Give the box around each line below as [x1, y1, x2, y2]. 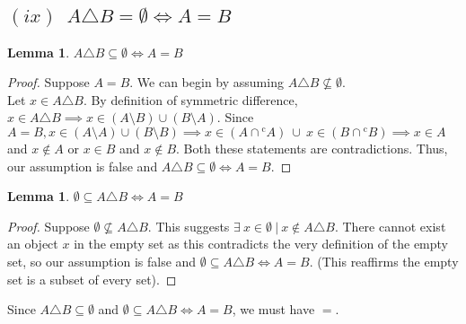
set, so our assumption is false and [7, 251, 197, 270]
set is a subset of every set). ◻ [7, 269, 177, 288]
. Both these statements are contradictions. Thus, [176, 138, 448, 157]
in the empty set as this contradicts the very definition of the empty [74, 234, 448, 253]
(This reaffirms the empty [317, 251, 459, 270]
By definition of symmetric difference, [91, 90, 298, 109]
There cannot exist [342, 216, 446, 235]
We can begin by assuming [136, 73, 284, 92]
